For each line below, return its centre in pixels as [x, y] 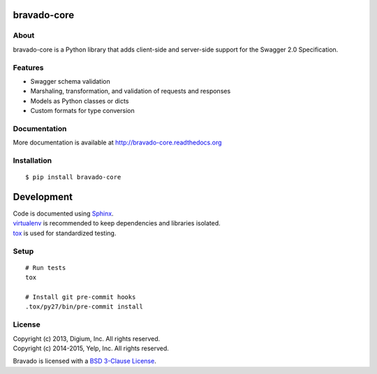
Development [43, 196]
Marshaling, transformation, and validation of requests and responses [131, 91]
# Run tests [46, 268]
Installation [32, 160]
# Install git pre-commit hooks [81, 297]
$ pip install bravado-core [73, 177]
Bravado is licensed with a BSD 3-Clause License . [84, 361]
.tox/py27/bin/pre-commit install [84, 307]
